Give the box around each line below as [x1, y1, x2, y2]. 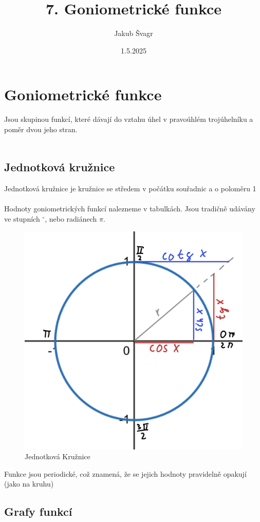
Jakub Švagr [114, 28, 153, 39]
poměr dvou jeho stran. [4, 123, 78, 134]
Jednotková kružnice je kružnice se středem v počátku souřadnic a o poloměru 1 [4, 183, 256, 194]
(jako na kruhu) [4, 478, 54, 489]
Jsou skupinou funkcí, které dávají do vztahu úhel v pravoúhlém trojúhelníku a [4, 114, 253, 124]
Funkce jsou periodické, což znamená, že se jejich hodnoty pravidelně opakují [4, 468, 247, 479]
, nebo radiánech [45, 213, 97, 224]
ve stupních [4, 213, 40, 224]
